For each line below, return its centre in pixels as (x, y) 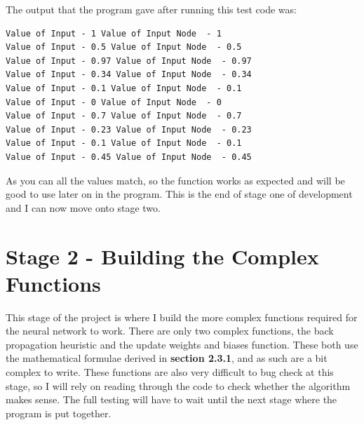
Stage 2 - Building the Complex (162, 256)
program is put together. (59, 413)
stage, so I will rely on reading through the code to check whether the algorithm (178, 385)
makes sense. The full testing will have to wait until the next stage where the (171, 399)
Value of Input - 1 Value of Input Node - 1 (114, 33)
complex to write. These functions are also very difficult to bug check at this (170, 372)
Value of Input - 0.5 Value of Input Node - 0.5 (124, 47)
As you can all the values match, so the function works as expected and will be (175, 180)
